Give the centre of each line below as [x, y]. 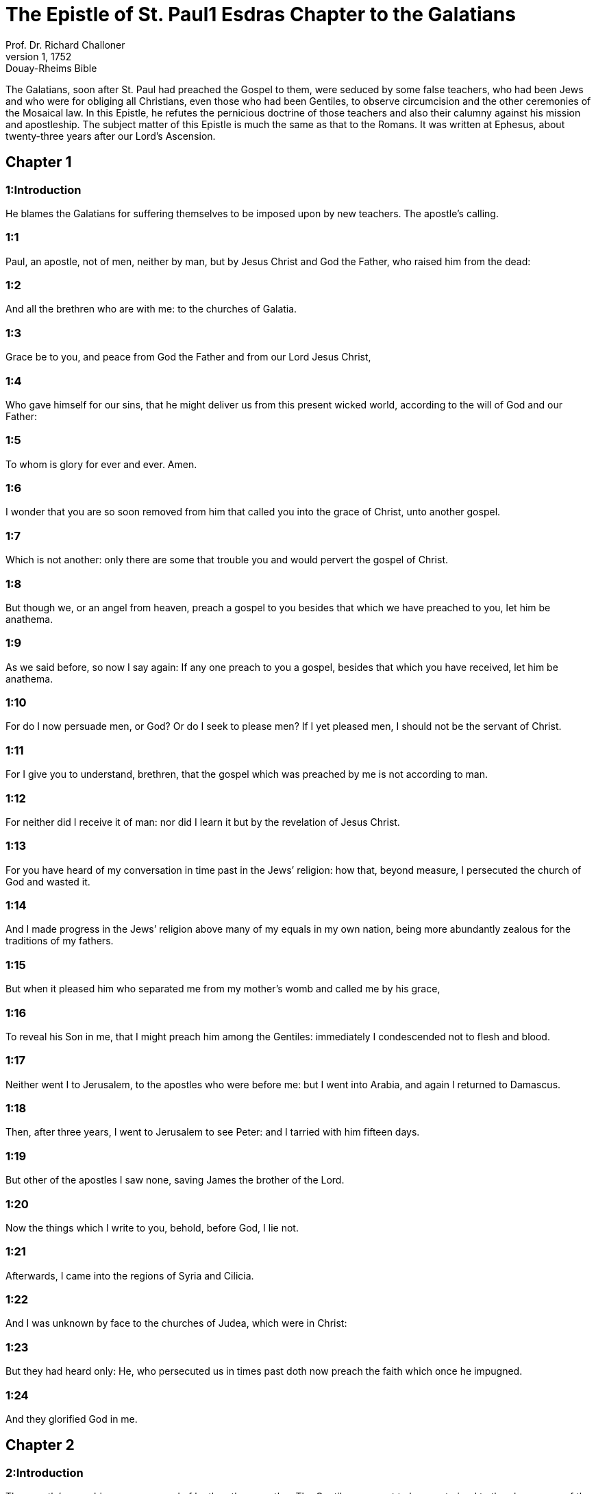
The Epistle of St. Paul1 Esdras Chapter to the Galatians [261, 14]
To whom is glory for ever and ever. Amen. [101, 464]
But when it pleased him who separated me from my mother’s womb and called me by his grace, [223, 989]
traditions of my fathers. [60, 941]
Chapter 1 [39, 162]
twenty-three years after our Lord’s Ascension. [111, 136]
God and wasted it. [48, 881]
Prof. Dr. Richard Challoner [65, 45]
